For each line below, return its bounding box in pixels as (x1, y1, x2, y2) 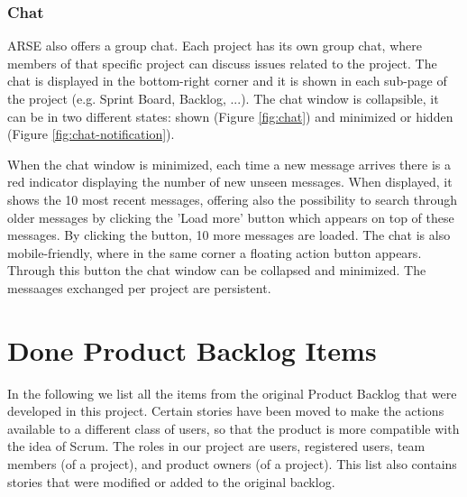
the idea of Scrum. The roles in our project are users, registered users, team (7, 437, 426, 456)
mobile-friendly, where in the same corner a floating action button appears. (7, 243, 422, 262)
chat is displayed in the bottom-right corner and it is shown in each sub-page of (7, 71, 447, 90)
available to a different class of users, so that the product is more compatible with (7, 419, 460, 437)
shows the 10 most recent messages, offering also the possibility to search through (7, 189, 458, 208)
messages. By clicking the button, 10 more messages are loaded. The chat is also (7, 225, 451, 244)
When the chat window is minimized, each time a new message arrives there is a (7, 154, 451, 173)
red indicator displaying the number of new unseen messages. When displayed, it (7, 172, 453, 191)
